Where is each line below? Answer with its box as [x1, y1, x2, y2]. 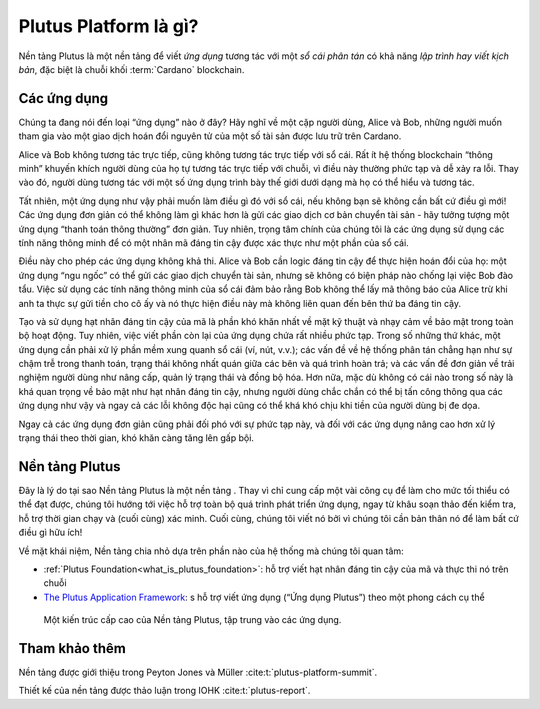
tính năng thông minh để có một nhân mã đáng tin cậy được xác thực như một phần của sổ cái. [18, 236, 409, 249]
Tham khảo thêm [18, 640, 127, 657]
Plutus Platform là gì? [18, 15, 199, 37]
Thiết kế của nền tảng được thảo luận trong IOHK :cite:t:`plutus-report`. [18, 685, 311, 697]
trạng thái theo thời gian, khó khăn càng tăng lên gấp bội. [18, 432, 255, 444]
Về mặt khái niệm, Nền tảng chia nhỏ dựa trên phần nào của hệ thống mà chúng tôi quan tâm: [18, 545, 404, 557]
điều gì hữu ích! [18, 526, 83, 539]
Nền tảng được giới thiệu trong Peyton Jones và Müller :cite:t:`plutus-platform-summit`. [18, 666, 378, 678]
